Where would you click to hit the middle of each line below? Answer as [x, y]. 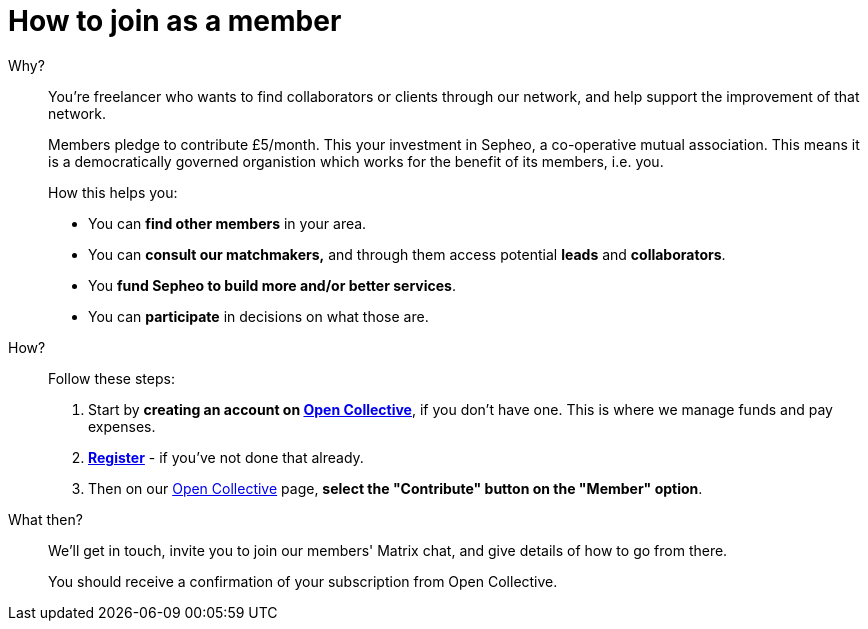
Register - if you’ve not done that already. [226, 457]
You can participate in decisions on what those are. [258, 316]
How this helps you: [113, 192]
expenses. [122, 426]
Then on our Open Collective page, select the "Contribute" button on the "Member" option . [395, 488]
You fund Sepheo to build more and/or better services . [272, 285]
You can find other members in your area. [227, 223]
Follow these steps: [111, 378]
